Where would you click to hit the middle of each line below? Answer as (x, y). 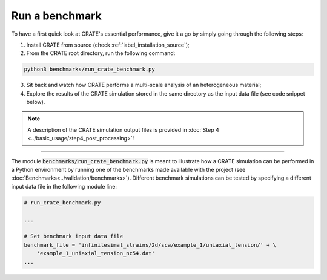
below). (36, 102)
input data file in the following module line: (64, 186)
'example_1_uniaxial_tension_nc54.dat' (96, 253)
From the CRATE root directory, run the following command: (101, 53)
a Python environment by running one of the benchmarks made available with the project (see (128, 170)
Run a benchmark (57, 16)
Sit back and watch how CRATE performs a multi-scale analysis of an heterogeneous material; (144, 85)
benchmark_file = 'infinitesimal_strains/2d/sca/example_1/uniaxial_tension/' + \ (150, 245)
